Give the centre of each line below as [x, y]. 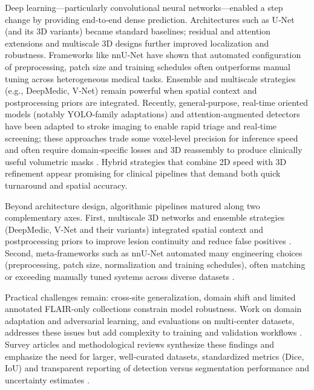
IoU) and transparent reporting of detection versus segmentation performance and [157, 368]
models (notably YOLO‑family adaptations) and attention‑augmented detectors [152, 114]
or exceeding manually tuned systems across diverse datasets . [120, 277]
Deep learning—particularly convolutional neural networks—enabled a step [144, 7]
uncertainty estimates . [47, 379]
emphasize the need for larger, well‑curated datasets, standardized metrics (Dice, [155, 356]
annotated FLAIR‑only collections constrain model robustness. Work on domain [153, 309]
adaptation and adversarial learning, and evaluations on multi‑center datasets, [150, 320]
